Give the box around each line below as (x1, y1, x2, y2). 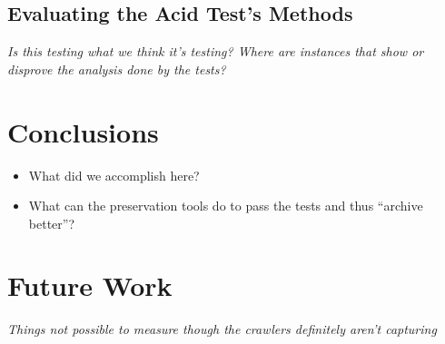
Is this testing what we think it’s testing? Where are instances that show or (7, 42, 424, 61)
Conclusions (7, 113, 159, 150)
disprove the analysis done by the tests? (7, 59, 226, 78)
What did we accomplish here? (28, 165, 200, 184)
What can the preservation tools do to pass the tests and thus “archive (28, 196, 423, 215)
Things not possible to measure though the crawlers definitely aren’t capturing (7, 319, 437, 339)
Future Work (7, 267, 173, 304)
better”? (28, 213, 75, 232)
